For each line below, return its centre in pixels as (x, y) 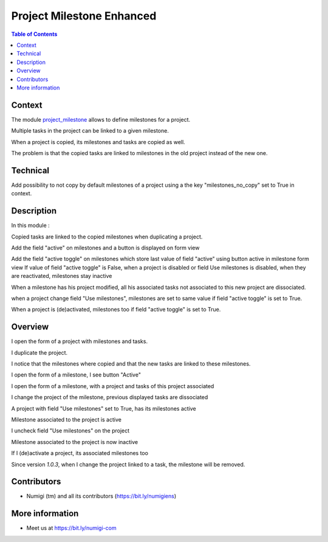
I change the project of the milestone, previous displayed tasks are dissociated (110, 397)
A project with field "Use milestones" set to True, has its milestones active (104, 408)
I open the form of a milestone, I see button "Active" (76, 375)
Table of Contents (34, 34)
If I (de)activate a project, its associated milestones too (80, 453)
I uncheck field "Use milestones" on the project (70, 431)
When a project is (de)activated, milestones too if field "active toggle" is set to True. (116, 310)
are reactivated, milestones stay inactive (62, 276)
